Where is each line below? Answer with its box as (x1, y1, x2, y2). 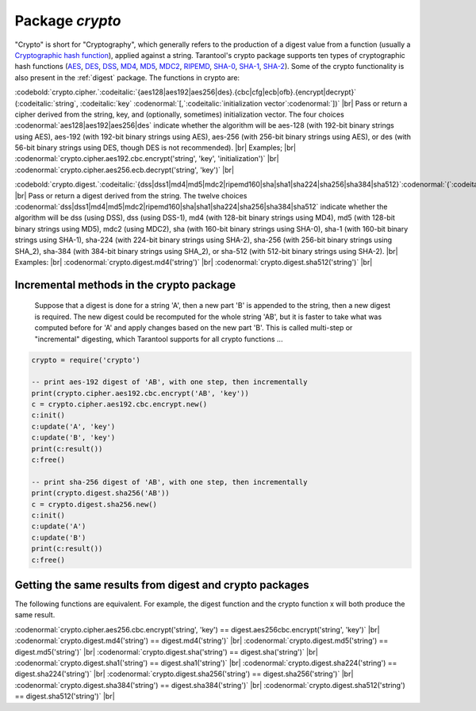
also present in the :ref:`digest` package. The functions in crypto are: (14, 72, 240, 83)
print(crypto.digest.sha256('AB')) (31, 489, 170, 498)
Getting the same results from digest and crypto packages (14, 578, 309, 591)
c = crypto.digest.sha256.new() (31, 500, 158, 509)
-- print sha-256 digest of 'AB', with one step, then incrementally (31, 477, 308, 486)
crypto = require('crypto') (31, 355, 140, 364)
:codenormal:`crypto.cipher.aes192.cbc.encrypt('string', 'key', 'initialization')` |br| (14, 154, 279, 163)
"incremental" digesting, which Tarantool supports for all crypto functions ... (34, 334, 283, 344)
